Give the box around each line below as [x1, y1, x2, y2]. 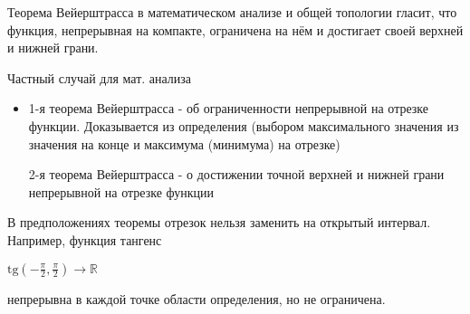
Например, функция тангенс [7, 230, 162, 249]
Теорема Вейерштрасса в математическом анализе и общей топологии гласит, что [7, 3, 457, 21]
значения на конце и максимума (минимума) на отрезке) [28, 134, 341, 153]
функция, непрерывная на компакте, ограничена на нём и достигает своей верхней [7, 20, 464, 39]
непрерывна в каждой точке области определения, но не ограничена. [7, 289, 386, 308]
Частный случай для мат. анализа [7, 68, 192, 87]
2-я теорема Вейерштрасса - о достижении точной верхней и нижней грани [28, 165, 445, 184]
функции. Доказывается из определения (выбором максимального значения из [28, 116, 459, 135]
